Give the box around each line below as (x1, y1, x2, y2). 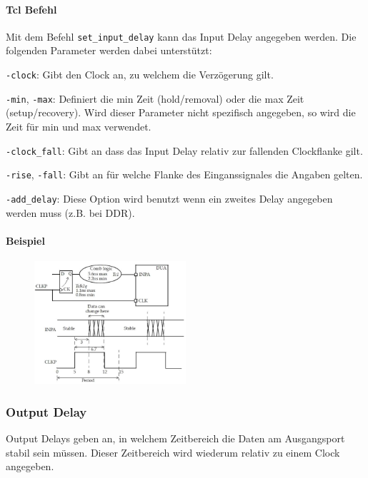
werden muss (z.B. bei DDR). (6, 205, 135, 220)
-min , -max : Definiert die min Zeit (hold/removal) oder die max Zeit (6, 91, 304, 106)
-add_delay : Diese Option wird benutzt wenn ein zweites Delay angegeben (6, 190, 333, 205)
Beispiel (6, 233, 45, 248)
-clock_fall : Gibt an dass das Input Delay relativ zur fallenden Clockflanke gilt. (6, 143, 363, 158)
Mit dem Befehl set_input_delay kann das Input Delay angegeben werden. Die (6, 29, 357, 44)
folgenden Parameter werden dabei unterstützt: (6, 43, 212, 58)
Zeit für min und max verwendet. (6, 118, 151, 133)
